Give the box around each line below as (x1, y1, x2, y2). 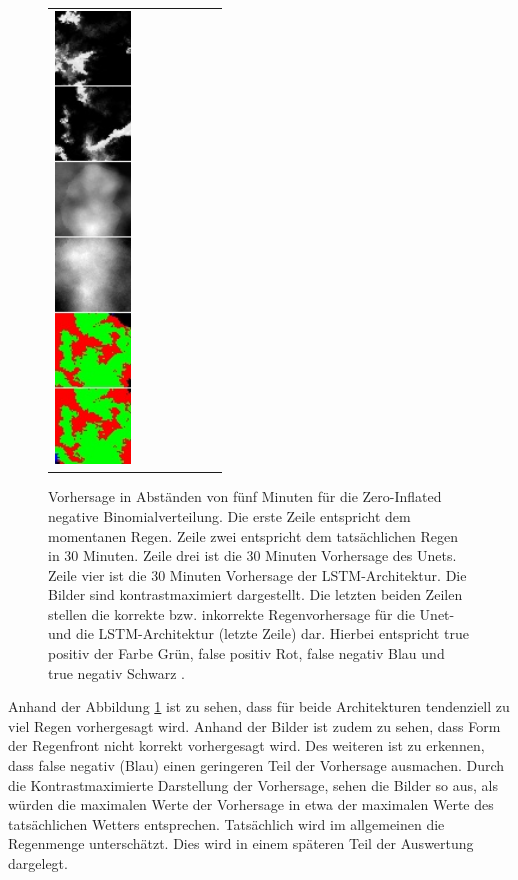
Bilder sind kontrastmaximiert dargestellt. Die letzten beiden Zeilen (48, 584, 463, 605)
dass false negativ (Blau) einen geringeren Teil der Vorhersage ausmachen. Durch (8, 755, 505, 776)
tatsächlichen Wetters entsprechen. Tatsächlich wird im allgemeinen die (8, 813, 445, 834)
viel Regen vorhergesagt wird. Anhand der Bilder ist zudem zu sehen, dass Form (8, 715, 501, 736)
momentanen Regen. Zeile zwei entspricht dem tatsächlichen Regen (48, 525, 459, 546)
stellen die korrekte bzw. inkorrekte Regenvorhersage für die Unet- (48, 603, 455, 624)
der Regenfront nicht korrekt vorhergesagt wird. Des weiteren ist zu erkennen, (8, 735, 485, 756)
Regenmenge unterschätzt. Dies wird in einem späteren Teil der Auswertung (8, 833, 474, 854)
